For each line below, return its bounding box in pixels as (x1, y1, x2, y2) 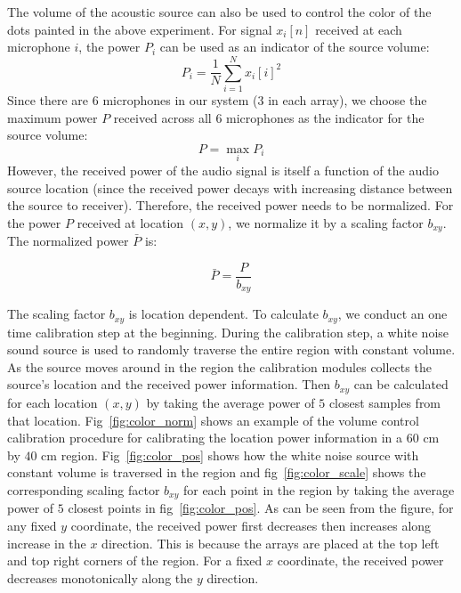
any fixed (7, 516, 57, 534)
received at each (315, 20, 402, 38)
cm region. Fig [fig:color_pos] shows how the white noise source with (41, 445, 419, 464)
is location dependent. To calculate (128, 305, 319, 323)
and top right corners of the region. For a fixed (7, 551, 263, 570)
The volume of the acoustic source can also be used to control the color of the (7, 3, 432, 20)
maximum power (7, 108, 98, 126)
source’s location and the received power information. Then (7, 375, 331, 394)
